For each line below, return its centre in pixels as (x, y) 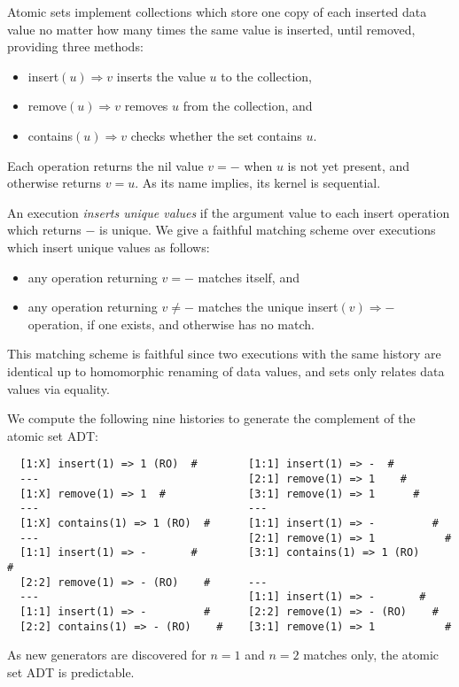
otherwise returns (54, 183)
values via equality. (58, 388)
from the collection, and (248, 106)
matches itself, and (249, 277)
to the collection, (266, 76)
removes (146, 106)
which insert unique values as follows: (109, 247)
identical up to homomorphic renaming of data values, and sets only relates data (226, 371)
